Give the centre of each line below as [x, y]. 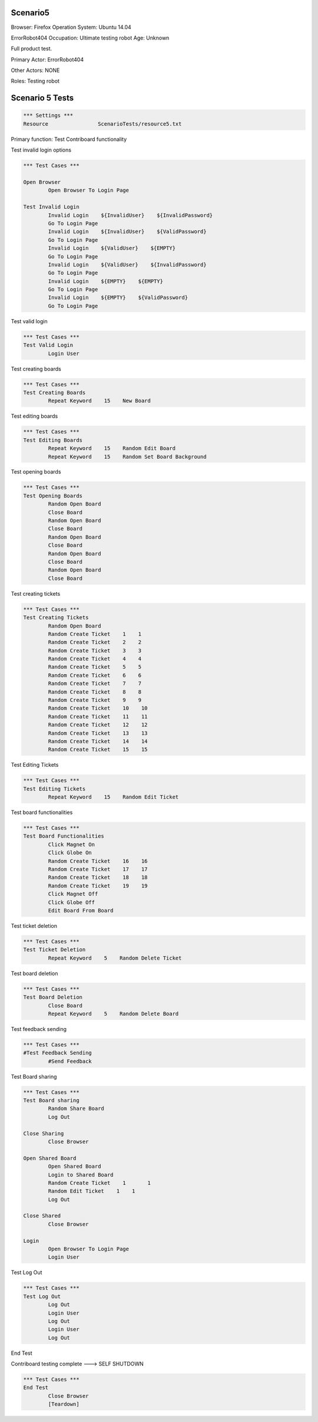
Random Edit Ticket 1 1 [92, 1191]
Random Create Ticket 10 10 [98, 708]
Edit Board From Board [81, 910]
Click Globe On [70, 853]
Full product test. [32, 49]
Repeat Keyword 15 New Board [100, 401]
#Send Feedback [70, 1061]
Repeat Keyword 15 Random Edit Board [112, 449]
